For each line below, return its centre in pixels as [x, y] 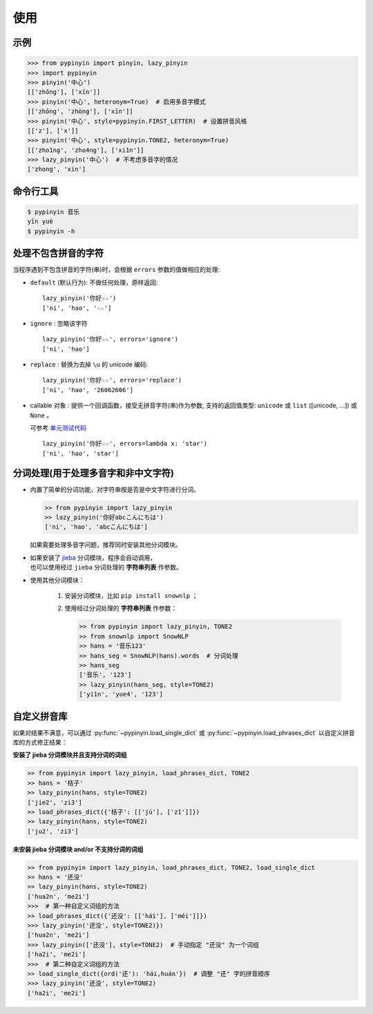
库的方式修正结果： [40, 743]
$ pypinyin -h [51, 231]
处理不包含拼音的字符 [58, 253]
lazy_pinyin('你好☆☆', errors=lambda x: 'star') [125, 444]
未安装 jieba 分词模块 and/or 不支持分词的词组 [78, 849]
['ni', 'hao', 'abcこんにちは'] [96, 527]
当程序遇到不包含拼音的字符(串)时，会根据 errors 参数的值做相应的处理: [116, 270]
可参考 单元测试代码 [58, 428]
